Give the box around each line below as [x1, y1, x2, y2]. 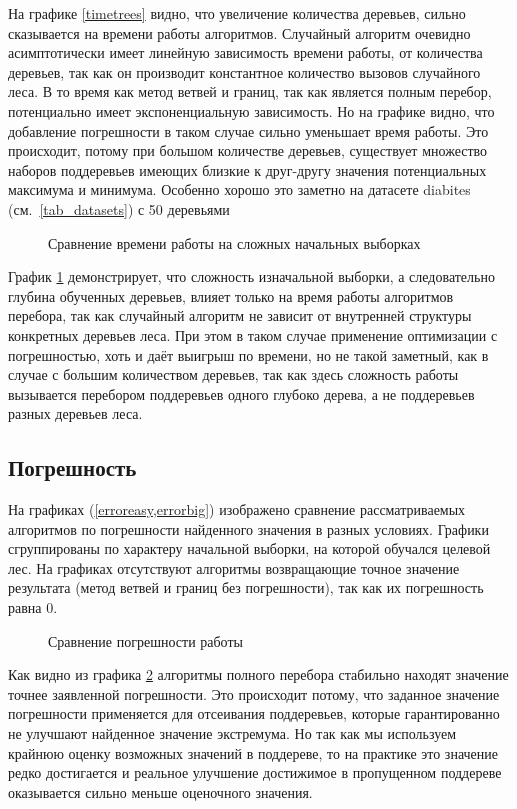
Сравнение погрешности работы [48, 630, 243, 651]
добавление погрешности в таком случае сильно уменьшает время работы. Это [8, 120, 489, 141]
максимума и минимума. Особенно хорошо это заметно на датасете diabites [8, 179, 471, 200]
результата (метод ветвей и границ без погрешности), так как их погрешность [8, 577, 484, 598]
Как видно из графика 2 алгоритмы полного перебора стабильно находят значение [8, 664, 509, 685]
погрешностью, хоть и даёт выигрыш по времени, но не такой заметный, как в [8, 344, 489, 365]
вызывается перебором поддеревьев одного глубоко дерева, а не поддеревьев [8, 383, 475, 404]
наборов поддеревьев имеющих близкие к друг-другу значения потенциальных [8, 159, 487, 180]
